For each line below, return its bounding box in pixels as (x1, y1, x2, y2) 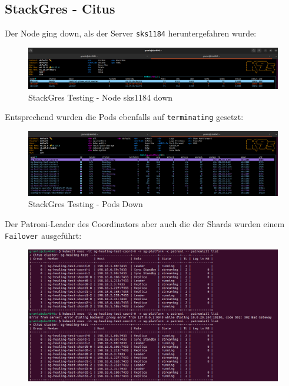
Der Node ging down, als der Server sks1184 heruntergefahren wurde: (5, 27, 257, 39)
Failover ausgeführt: (5, 229, 82, 241)
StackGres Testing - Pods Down (28, 198, 143, 210)
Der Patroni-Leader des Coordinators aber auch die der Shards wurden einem (5, 218, 285, 229)
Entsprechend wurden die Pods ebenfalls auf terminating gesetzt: (5, 111, 244, 123)
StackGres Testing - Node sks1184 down (28, 91, 173, 103)
